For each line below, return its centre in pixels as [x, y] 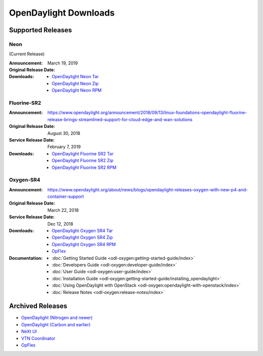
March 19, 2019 [63, 63]
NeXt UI [29, 332]
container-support [66, 197]
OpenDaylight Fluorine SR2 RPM [84, 167]
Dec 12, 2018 [60, 224]
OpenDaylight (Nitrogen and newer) [57, 318]
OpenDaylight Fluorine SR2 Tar [83, 153]
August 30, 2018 [64, 133]
